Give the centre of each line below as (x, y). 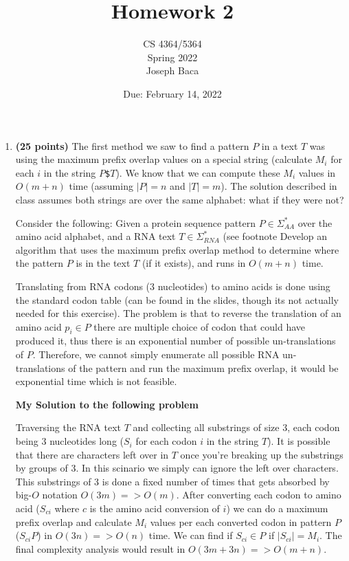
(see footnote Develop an (275, 236)
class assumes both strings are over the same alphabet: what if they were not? (180, 199)
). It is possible (299, 441)
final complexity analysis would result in (100, 548)
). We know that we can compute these (198, 172)
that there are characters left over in (92, 454)
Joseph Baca (172, 70)
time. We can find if (191, 535)
